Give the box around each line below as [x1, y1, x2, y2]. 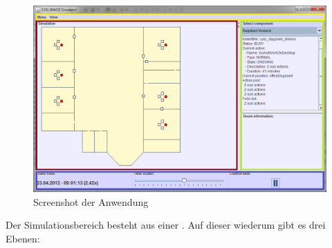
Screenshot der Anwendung [33, 194, 149, 209]
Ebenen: [6, 231, 40, 245]
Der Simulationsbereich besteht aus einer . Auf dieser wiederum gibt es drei [6, 218, 326, 232]
